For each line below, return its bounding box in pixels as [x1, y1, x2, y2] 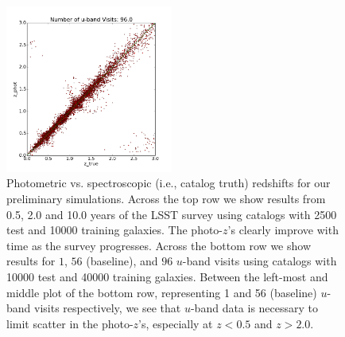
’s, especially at [138, 315, 213, 331]
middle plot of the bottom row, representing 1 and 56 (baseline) [6, 284, 317, 300]
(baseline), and [86, 253, 158, 269]
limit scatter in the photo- [6, 315, 134, 331]
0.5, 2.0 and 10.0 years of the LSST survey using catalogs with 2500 [6, 206, 337, 222]
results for [6, 253, 56, 269]
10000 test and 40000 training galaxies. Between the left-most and [6, 268, 328, 285]
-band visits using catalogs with [182, 253, 337, 269]
